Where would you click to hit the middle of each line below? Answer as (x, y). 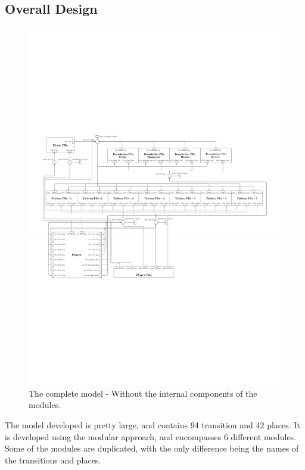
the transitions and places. (53, 460)
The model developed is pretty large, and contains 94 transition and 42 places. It (152, 425)
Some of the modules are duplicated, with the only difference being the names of (152, 448)
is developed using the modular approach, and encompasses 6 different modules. (151, 436)
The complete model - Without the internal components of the (143, 393)
